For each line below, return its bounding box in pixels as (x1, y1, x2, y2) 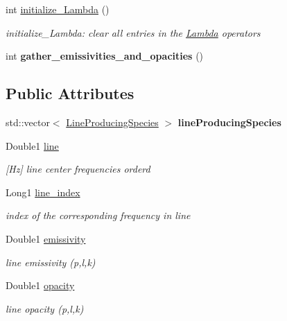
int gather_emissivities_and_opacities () (6, 49, 204, 63)
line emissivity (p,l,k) (6, 254, 96, 269)
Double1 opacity (6, 278, 75, 293)
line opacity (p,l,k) (6, 301, 84, 315)
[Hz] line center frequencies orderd (6, 162, 150, 176)
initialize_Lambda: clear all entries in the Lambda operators (6, 25, 261, 40)
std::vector (6, 114, 50, 129)
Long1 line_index (6, 184, 80, 199)
